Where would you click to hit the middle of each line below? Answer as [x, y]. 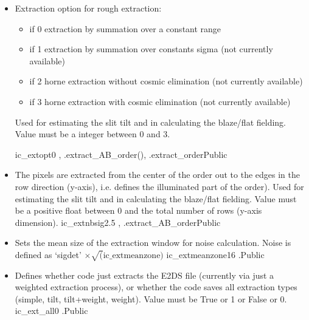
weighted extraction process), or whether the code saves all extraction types [156, 287]
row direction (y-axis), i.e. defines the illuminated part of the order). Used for [159, 186]
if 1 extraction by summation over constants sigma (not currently [151, 49]
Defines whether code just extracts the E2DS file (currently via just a [144, 275]
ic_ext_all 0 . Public [51, 311]
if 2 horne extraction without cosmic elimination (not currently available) [166, 81]
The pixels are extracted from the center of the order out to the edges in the [157, 175]
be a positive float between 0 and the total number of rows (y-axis [138, 210]
